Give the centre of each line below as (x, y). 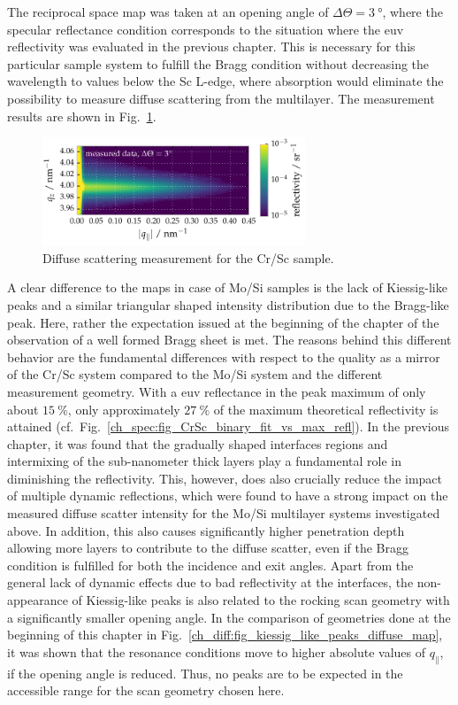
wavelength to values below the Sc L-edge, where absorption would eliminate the (225, 81)
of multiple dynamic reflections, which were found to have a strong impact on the (228, 496)
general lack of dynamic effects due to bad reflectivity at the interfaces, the (210, 582)
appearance (38, 600)
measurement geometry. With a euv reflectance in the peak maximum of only (217, 391)
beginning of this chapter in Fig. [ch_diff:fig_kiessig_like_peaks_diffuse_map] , (225, 635)
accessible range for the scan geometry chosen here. (146, 690)
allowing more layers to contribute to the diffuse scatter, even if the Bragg (208, 548)
